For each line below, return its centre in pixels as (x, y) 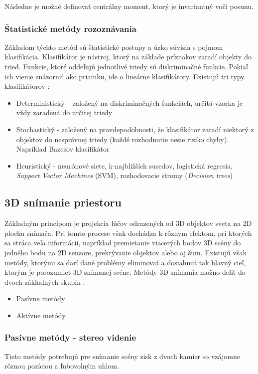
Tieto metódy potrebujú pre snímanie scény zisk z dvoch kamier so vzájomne (122, 356)
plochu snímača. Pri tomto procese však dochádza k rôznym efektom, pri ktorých (128, 233)
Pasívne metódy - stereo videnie (70, 337)
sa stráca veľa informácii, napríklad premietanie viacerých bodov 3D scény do (123, 243)
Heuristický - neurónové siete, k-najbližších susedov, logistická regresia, (125, 165)
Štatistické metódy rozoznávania (70, 28)
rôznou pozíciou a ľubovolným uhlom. (62, 366)
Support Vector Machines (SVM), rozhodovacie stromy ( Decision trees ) (124, 175)
